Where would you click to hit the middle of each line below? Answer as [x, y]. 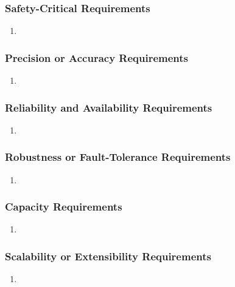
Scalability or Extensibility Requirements [108, 256]
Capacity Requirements [64, 207]
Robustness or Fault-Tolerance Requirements [118, 157]
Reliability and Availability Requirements [109, 107]
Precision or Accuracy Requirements [97, 57]
